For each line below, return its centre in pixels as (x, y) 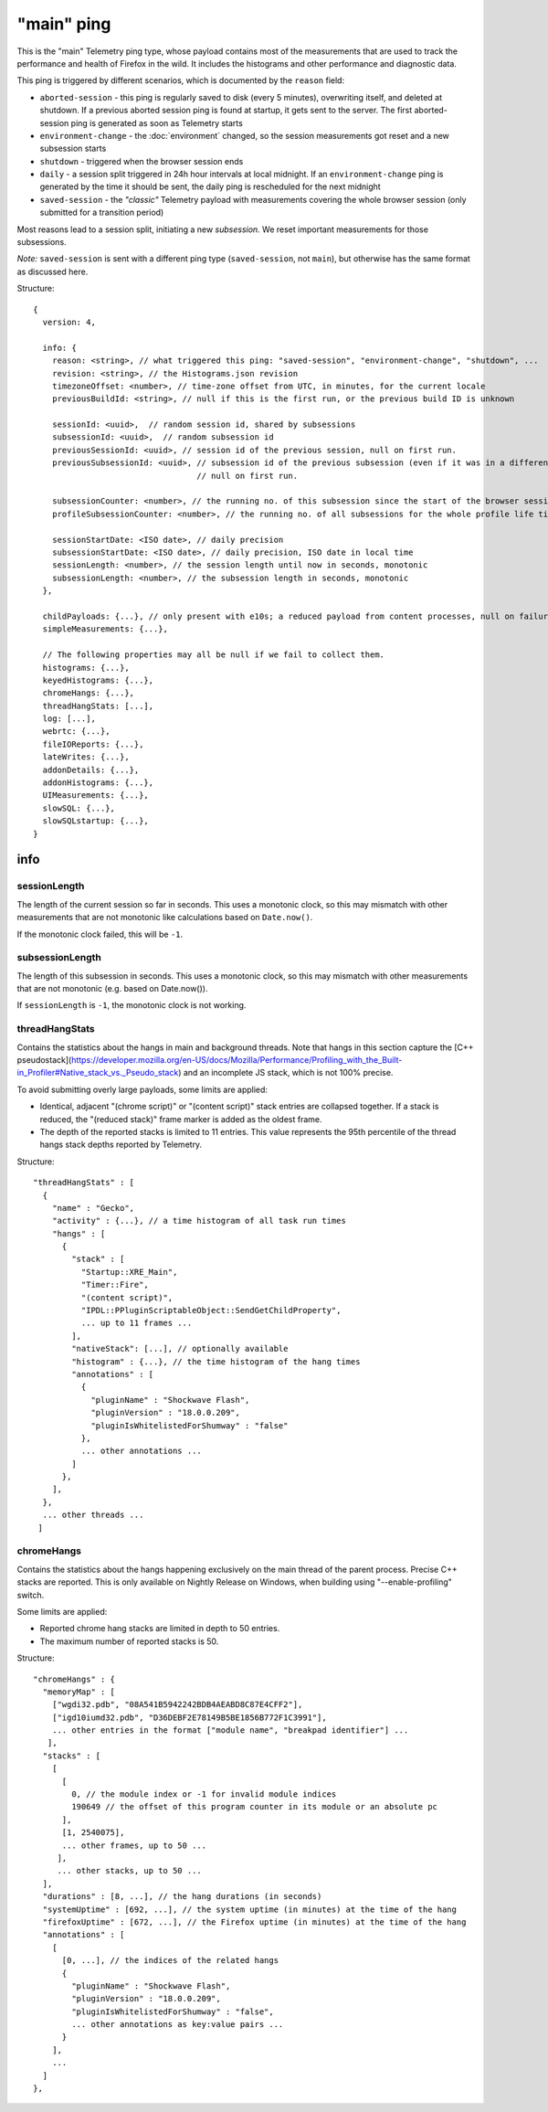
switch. (31, 1595)
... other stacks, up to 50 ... (130, 1871)
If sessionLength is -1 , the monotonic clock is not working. (132, 1005)
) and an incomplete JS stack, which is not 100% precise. (286, 1073)
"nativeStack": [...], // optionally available (180, 1349)
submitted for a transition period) (102, 212)
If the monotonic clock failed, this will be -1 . (100, 934)
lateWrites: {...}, (86, 757)
